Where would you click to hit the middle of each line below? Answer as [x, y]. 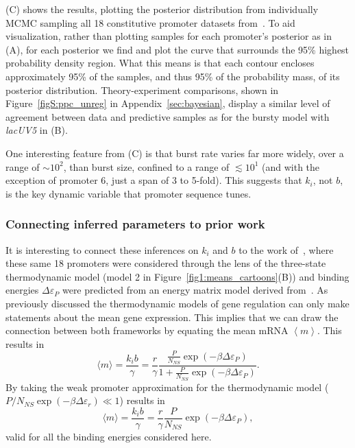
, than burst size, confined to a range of [146, 166]
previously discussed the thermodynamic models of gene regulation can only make [177, 303]
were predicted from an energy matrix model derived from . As [195, 290]
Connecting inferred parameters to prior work [135, 224]
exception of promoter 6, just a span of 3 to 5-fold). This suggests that [154, 180]
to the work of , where [286, 249]
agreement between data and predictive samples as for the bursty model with [168, 116]
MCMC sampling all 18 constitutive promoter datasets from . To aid [150, 22]
